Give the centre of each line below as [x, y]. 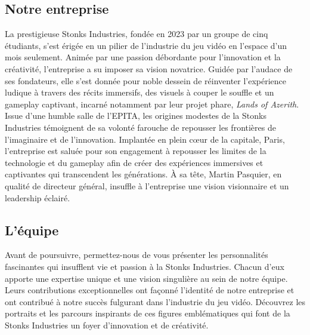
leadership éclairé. [38, 197]
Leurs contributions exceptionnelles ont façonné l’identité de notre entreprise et [150, 290]
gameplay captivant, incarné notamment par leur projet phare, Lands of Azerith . [152, 104]
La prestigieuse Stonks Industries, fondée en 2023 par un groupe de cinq [137, 34]
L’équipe [32, 230]
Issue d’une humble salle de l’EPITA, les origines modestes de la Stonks [136, 116]
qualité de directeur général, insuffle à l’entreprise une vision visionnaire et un [147, 185]
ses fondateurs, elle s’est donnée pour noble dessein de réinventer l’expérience [146, 80]
